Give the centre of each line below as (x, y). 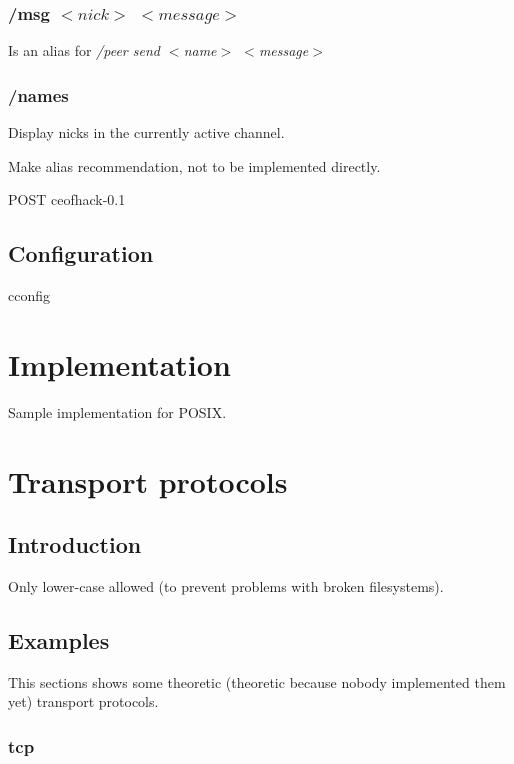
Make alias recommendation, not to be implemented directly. (194, 165)
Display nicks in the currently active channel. (146, 132)
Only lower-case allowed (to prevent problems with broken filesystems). (226, 585)
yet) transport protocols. (83, 701)
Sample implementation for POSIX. (117, 411)
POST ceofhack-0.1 (67, 199)
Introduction (75, 544)
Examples (59, 639)
